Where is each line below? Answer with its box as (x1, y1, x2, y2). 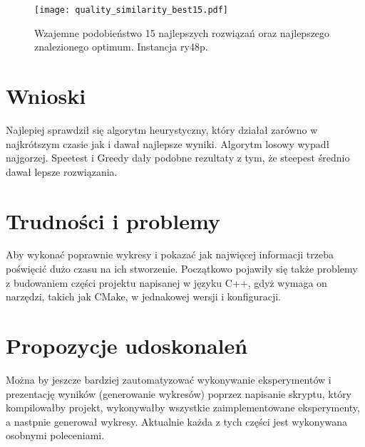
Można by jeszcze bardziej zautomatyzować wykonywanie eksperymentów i (6, 372, 331, 386)
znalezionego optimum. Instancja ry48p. (34, 39, 208, 54)
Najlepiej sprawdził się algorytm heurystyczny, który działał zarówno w (6, 122, 318, 137)
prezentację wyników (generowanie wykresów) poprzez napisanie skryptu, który (6, 386, 352, 401)
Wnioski (6, 81, 86, 110)
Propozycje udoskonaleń (6, 331, 248, 360)
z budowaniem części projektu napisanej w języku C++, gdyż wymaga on (6, 275, 327, 290)
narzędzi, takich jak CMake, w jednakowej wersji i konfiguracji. (6, 289, 281, 304)
